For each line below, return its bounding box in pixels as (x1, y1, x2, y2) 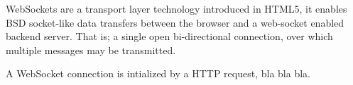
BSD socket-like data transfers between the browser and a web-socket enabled (6, 15, 344, 30)
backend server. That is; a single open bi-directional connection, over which (6, 29, 333, 44)
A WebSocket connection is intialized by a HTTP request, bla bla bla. (6, 66, 310, 81)
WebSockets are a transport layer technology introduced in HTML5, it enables (6, 1, 347, 15)
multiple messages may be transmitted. (6, 42, 176, 57)
